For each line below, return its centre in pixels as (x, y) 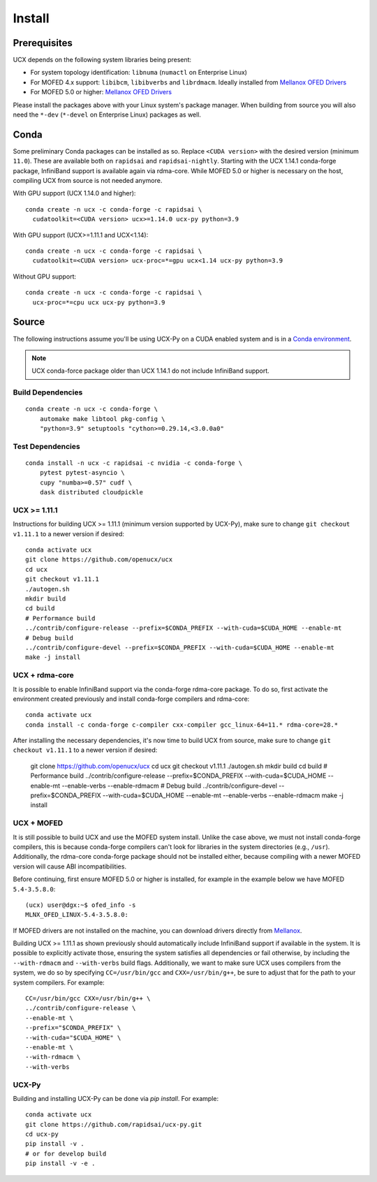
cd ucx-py (42, 1134)
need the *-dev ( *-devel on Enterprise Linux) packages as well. (107, 114)
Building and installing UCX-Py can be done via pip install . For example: (116, 1098)
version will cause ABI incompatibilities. (70, 866)
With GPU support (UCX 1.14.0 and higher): (74, 193)
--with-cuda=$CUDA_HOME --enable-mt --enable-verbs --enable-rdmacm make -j (223, 795)
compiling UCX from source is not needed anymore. (88, 181)
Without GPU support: (45, 276)
